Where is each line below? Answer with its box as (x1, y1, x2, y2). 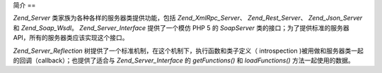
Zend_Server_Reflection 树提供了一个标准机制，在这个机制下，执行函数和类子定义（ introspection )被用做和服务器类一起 (13, 46, 364, 55)
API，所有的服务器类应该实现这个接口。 (13, 34, 129, 42)
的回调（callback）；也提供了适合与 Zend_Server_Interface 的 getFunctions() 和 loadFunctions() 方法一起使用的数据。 (13, 56, 355, 65)
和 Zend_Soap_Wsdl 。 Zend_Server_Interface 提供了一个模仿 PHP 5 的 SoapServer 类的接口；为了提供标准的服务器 (13, 23, 349, 32)
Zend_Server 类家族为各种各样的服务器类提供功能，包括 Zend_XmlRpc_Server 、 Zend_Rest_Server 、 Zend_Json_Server (13, 14, 363, 22)
